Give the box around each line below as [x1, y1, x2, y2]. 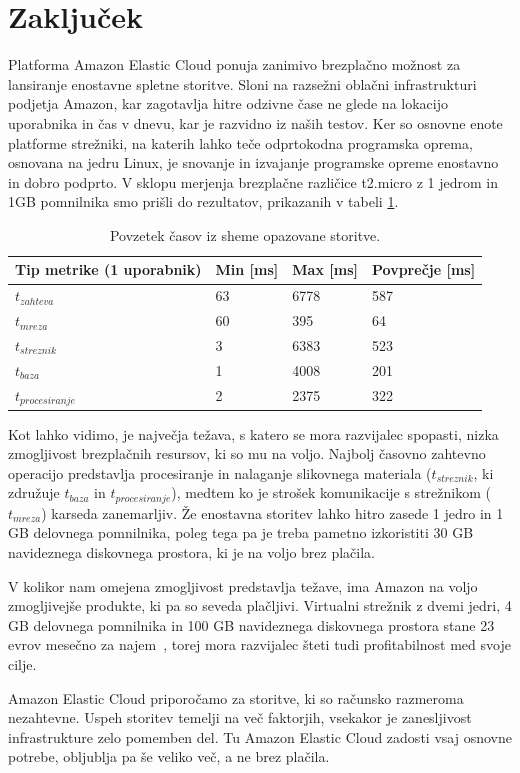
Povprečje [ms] [372, 259, 476, 280]
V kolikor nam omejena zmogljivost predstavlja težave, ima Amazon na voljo [8, 575, 478, 596]
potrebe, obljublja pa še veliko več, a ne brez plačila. [8, 746, 330, 767]
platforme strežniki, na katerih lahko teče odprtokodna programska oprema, [8, 132, 473, 153]
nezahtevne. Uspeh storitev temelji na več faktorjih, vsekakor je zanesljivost [8, 707, 472, 728]
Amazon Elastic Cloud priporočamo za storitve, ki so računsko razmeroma [8, 687, 464, 708]
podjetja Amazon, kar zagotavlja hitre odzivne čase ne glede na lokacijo [8, 93, 448, 114]
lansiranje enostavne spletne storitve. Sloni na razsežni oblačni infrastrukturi [8, 73, 477, 94]
